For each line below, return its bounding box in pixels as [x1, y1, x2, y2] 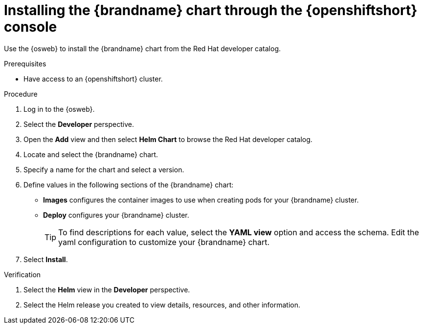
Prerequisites [4, 59, 46, 68]
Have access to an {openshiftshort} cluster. [23, 74, 163, 83]
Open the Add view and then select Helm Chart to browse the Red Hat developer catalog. [23, 135, 312, 143]
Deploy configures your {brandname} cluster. [43, 210, 189, 219]
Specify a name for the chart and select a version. [23, 165, 184, 174]
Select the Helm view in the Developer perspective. [23, 285, 190, 294]
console [4, 19, 57, 35]
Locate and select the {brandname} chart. [23, 150, 158, 159]
